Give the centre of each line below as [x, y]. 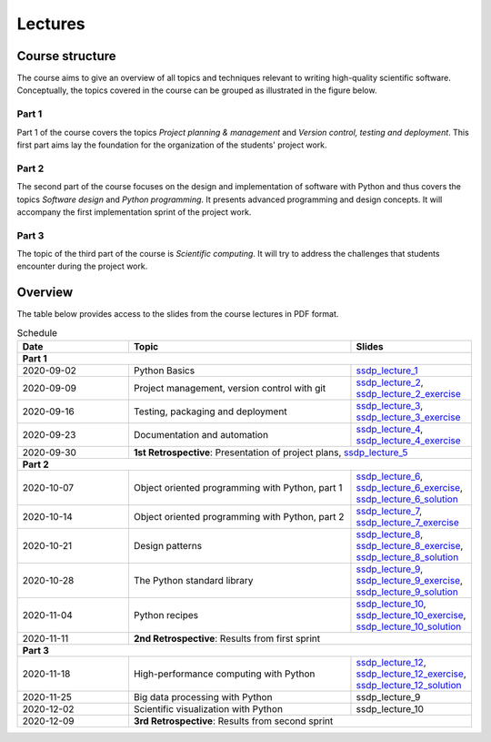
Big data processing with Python [203, 697]
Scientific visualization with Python [208, 709]
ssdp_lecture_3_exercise [408, 417]
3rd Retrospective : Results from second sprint [233, 721]
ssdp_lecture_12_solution [409, 686]
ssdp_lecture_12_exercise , [411, 674]
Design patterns [168, 546]
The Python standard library [193, 581]
